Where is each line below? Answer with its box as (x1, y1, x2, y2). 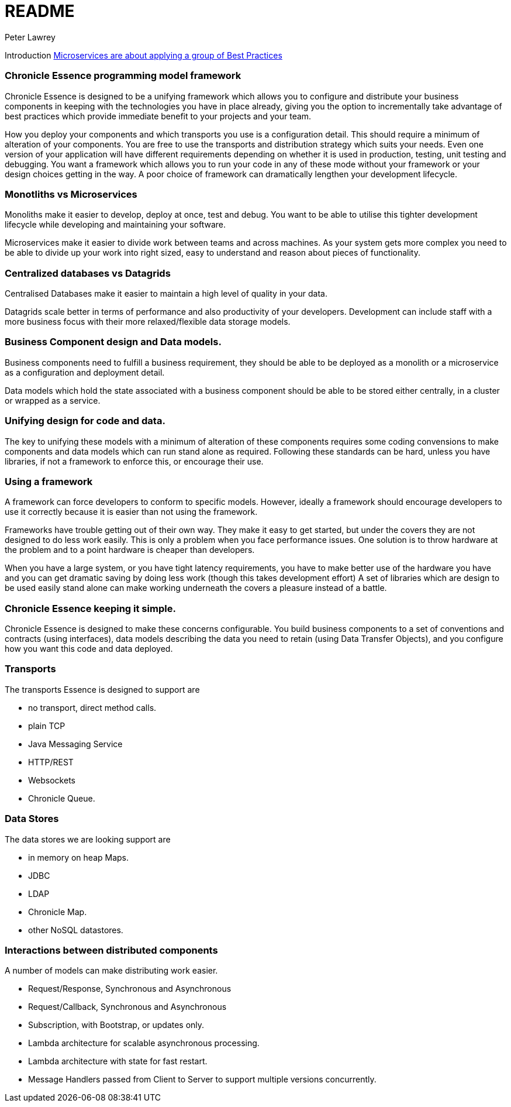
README (5, 1, 75, 21)
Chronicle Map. (28, 906, 87, 917)
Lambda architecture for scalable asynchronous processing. (28, 1038, 260, 1048)
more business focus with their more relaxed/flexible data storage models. (5, 317, 291, 326)
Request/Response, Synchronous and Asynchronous (28, 984, 232, 994)
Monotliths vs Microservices (5, 188, 137, 200)
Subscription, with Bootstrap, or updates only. (28, 1020, 205, 1030)
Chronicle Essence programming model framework (5, 70, 241, 82)
